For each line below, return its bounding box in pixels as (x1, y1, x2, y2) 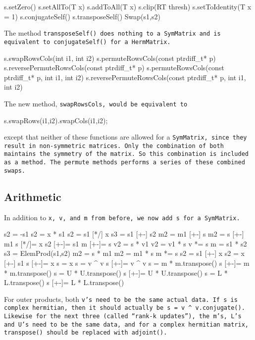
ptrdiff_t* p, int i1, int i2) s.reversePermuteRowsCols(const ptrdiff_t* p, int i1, (4, 72, 246, 82)
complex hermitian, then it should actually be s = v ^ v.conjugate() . (4, 304, 245, 312)
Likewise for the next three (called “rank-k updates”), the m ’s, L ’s (4, 313, 242, 320)
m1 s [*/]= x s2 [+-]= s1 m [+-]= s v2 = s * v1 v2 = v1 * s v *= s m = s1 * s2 (4, 238, 247, 248)
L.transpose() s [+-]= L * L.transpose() (4, 277, 124, 288)
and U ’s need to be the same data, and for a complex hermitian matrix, (4, 321, 249, 328)
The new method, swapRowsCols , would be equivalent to (4, 98, 188, 108)
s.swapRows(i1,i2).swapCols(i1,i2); (4, 115, 108, 125)
